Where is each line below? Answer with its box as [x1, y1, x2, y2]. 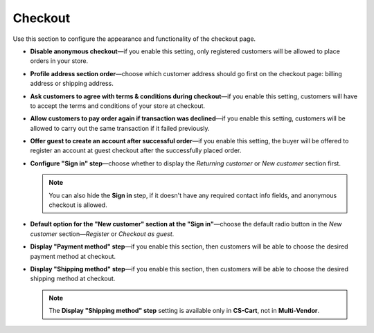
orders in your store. [30, 57, 89, 65]
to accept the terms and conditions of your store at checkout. [30, 101, 206, 110]
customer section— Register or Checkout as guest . [30, 229, 175, 238]
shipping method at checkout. [30, 274, 116, 283]
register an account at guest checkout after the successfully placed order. [30, 146, 242, 155]
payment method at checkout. [30, 252, 116, 260]
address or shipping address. [30, 80, 114, 88]
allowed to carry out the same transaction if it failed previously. [30, 124, 211, 132]
